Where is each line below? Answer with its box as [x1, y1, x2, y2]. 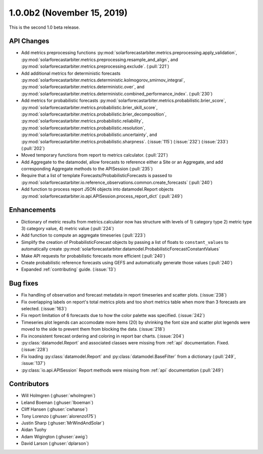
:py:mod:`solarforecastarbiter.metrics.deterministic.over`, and [21, 84, 145, 90]
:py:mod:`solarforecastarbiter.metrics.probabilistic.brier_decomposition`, [21, 111, 167, 117]
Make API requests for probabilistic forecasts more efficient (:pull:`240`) [21, 253, 166, 258]
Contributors [9, 380, 49, 388]
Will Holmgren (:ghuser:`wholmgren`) [21, 393, 96, 398]
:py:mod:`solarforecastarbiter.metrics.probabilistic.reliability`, [21, 118, 144, 124]
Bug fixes [9, 279, 38, 288]
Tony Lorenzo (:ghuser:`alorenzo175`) [21, 413, 96, 419]
